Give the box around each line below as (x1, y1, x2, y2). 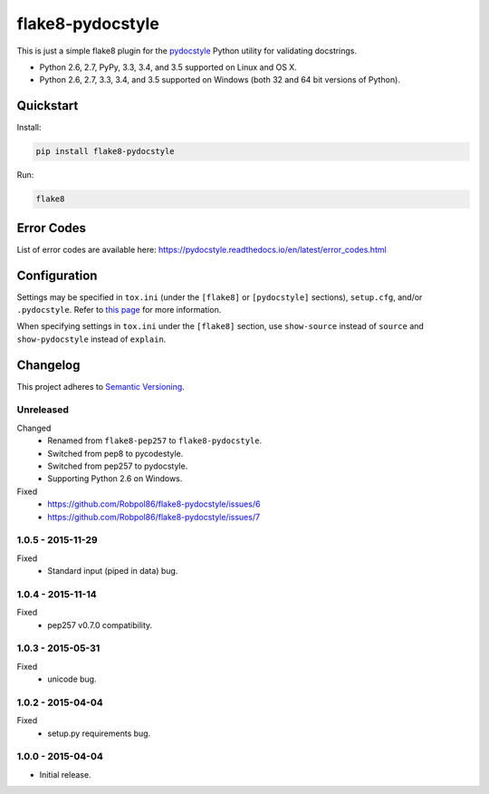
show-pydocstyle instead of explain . (16, 334, 167, 344)
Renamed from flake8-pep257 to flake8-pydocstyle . (47, 435, 263, 446)
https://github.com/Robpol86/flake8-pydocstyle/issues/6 (47, 499, 261, 509)
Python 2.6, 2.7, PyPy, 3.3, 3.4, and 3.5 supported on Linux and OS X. (39, 62, 298, 73)
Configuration (16, 267, 98, 283)
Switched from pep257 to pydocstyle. (47, 460, 188, 471)
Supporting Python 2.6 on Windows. (47, 473, 183, 484)
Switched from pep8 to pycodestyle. (47, 448, 184, 459)
